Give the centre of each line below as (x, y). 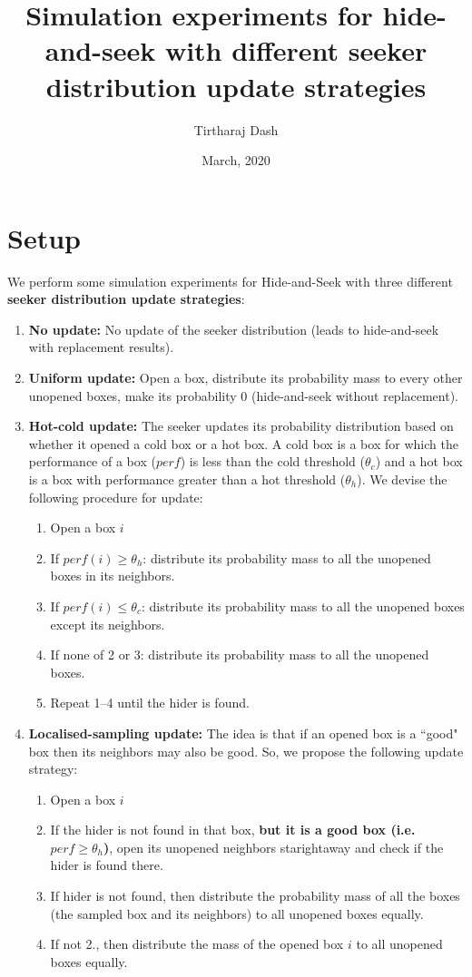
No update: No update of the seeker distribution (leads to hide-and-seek (234, 329)
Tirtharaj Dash (236, 129)
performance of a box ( (92, 461)
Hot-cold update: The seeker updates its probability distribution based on (241, 426)
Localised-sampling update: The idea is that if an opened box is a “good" (243, 733)
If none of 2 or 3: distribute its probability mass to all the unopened (240, 655)
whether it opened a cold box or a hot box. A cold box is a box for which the (243, 443)
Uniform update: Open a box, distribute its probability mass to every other (246, 377)
